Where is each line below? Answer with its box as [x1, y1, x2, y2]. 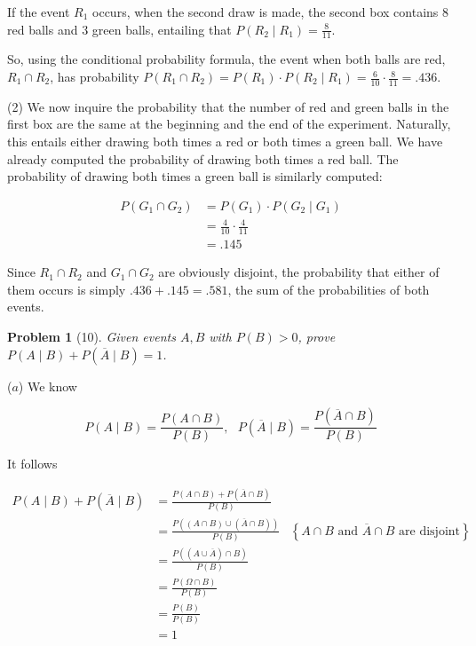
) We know [18, 376, 77, 395]
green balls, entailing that [91, 20, 232, 38]
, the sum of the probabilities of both [227, 280, 430, 298]
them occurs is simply [7, 280, 126, 298]
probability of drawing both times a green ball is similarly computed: [7, 167, 383, 185]
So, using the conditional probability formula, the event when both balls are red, [7, 50, 446, 68]
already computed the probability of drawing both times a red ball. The [7, 149, 399, 168]
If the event [7, 3, 70, 20]
